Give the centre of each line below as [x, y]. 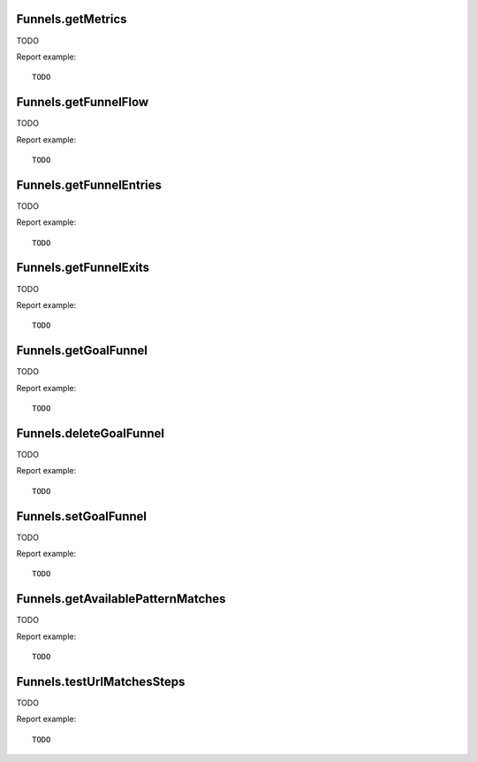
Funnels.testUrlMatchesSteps [101, 681]
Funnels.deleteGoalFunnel [91, 433]
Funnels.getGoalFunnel [82, 351]
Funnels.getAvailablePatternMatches [121, 599]
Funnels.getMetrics [72, 19]
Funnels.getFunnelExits [83, 268]
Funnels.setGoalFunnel [82, 516]
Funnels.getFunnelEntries [89, 185]
